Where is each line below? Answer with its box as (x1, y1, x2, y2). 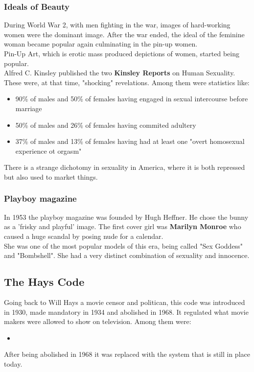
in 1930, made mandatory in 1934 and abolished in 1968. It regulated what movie (4, 306, 249, 317)
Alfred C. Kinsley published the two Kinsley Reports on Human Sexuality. (4, 68, 235, 78)
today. (4, 358, 23, 369)
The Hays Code (4, 274, 85, 289)
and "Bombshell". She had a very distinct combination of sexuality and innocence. (4, 250, 250, 260)
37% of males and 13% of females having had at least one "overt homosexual (15, 136, 245, 146)
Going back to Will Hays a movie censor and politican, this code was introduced (4, 297, 245, 307)
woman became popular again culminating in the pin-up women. (4, 39, 198, 49)
